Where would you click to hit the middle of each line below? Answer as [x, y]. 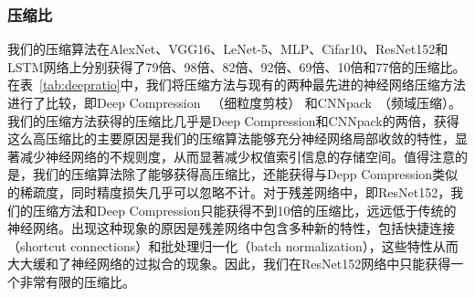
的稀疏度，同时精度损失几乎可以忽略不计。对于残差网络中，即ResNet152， [229, 191]
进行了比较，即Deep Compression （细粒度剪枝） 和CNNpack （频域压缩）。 [234, 102]
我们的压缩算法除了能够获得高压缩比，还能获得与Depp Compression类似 [245, 174]
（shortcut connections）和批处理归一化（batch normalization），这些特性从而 [233, 245]
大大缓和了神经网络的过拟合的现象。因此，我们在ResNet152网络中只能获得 [229, 264]
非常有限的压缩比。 [77, 281]
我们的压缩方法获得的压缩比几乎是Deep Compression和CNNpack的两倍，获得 [233, 120]
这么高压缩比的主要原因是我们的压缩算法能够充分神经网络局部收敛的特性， [231, 138]
